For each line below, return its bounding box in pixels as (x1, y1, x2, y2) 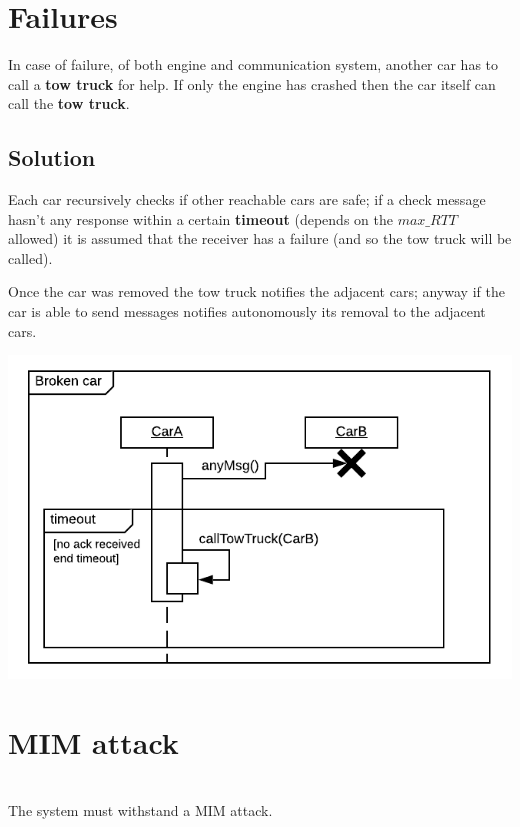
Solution (8, 142, 96, 173)
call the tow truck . (8, 93, 130, 114)
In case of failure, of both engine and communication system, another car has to (8, 54, 499, 75)
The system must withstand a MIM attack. (8, 799, 273, 820)
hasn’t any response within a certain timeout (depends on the (8, 208, 393, 229)
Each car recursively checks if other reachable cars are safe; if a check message (8, 189, 486, 210)
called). (8, 247, 53, 268)
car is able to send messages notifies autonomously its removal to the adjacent (8, 301, 486, 322)
